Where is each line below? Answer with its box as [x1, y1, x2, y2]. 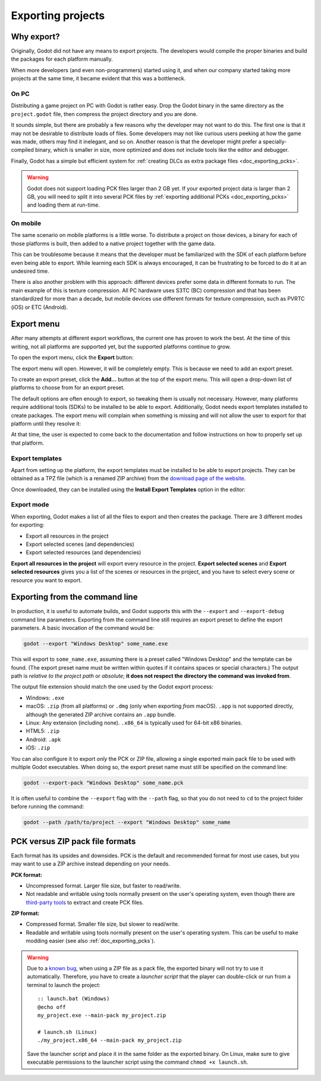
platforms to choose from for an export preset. [11, 384, 125, 391]
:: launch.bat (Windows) [37, 995, 110, 1002]
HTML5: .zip [26, 727, 59, 735]
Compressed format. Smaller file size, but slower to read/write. [26, 920, 180, 928]
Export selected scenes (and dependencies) [26, 540, 135, 548]
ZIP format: [11, 910, 40, 917]
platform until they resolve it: [11, 420, 81, 427]
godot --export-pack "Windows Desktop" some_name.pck [23, 779, 184, 786]
